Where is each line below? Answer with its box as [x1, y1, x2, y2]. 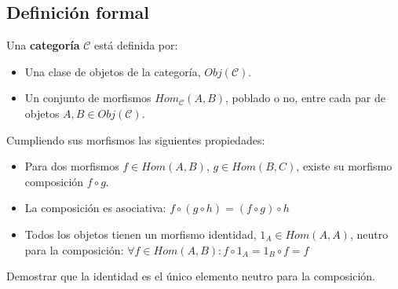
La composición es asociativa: [24, 199, 166, 216]
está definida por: [94, 37, 178, 53]
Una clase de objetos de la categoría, [24, 63, 201, 79]
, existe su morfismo [296, 158, 393, 174]
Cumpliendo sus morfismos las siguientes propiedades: [6, 131, 265, 148]
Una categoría [6, 37, 80, 53]
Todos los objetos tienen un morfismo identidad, [24, 225, 257, 242]
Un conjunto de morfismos [24, 90, 152, 106]
